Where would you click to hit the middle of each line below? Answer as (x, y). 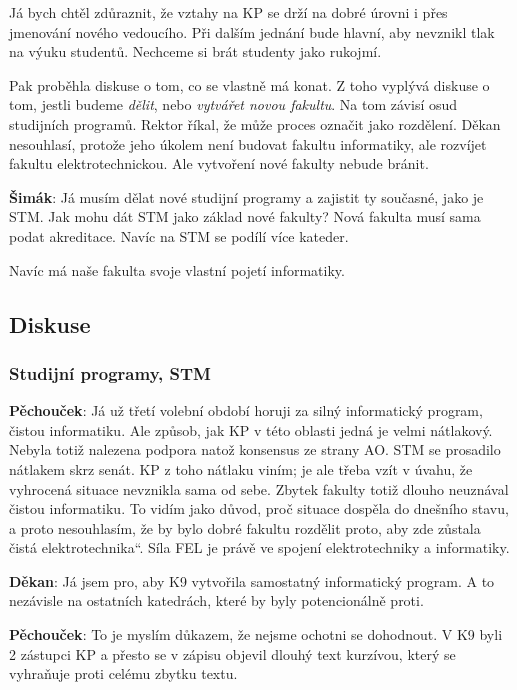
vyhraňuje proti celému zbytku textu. (123, 673)
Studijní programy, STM (110, 372)
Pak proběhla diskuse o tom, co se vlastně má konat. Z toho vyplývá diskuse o (249, 84)
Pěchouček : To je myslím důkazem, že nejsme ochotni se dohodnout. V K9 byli (256, 634)
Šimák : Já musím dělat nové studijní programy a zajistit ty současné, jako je (246, 196)
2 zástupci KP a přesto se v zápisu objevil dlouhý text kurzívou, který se (232, 653)
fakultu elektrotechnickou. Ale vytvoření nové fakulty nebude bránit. (219, 163)
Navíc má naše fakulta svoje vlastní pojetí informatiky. (177, 269)
